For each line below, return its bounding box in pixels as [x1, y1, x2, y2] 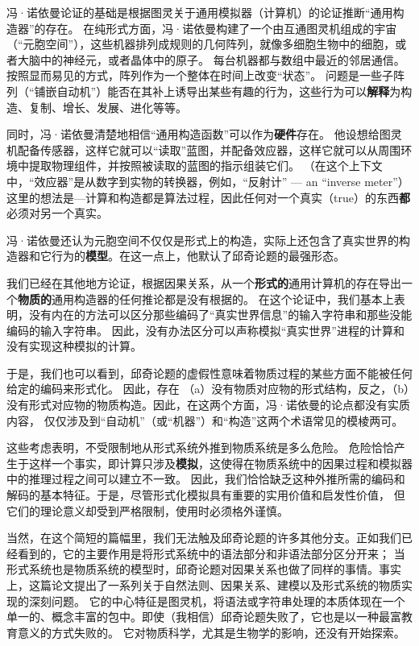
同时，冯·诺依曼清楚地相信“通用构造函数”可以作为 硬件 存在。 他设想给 [6, 126, 380, 143]
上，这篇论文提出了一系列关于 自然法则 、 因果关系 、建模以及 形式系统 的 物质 [6, 577, 401, 593]
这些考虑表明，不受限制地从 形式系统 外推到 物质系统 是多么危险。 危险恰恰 [6, 439, 394, 456]
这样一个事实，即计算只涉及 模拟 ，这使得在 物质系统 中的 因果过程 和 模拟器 [28, 454, 413, 471]
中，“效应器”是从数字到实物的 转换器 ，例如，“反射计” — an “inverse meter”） [6, 172, 409, 189]
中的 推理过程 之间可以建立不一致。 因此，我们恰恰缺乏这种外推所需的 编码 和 [6, 470, 405, 487]
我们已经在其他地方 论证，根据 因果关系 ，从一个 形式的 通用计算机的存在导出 [6, 274, 401, 291]
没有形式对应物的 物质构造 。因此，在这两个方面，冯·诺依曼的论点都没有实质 [6, 396, 410, 413]
